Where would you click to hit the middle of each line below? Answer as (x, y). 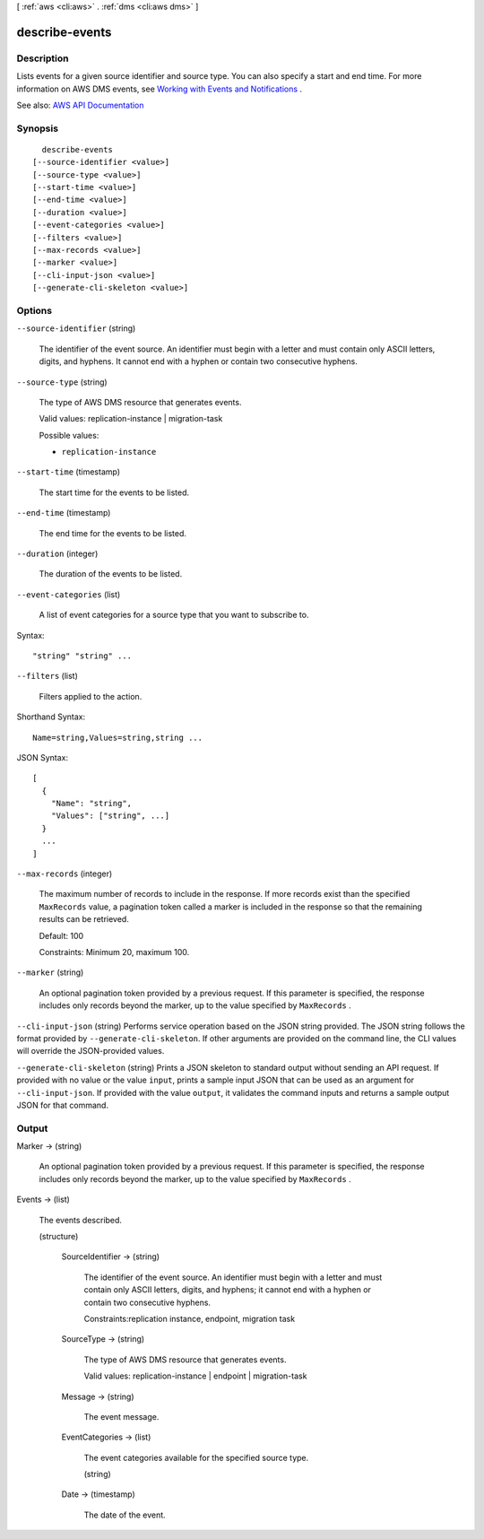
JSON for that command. (63, 1105)
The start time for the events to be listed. (114, 492)
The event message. (121, 1416)
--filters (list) (47, 676)
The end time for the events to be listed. (113, 533)
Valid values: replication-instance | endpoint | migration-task (195, 1376)
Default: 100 (61, 935)
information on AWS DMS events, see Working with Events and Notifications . (160, 89)
